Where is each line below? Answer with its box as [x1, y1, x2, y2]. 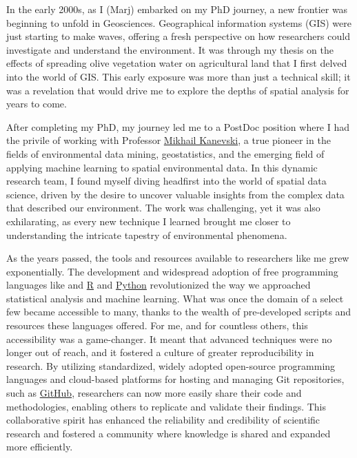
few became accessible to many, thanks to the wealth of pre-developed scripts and [6, 304, 351, 319]
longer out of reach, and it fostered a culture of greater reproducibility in [6, 345, 314, 360]
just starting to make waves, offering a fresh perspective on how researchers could [6, 29, 350, 43]
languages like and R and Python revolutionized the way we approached [6, 278, 311, 292]
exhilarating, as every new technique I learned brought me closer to [6, 214, 291, 228]
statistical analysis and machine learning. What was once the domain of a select [6, 291, 344, 305]
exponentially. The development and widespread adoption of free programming [6, 264, 338, 278]
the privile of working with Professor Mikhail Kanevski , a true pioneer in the [6, 133, 331, 147]
